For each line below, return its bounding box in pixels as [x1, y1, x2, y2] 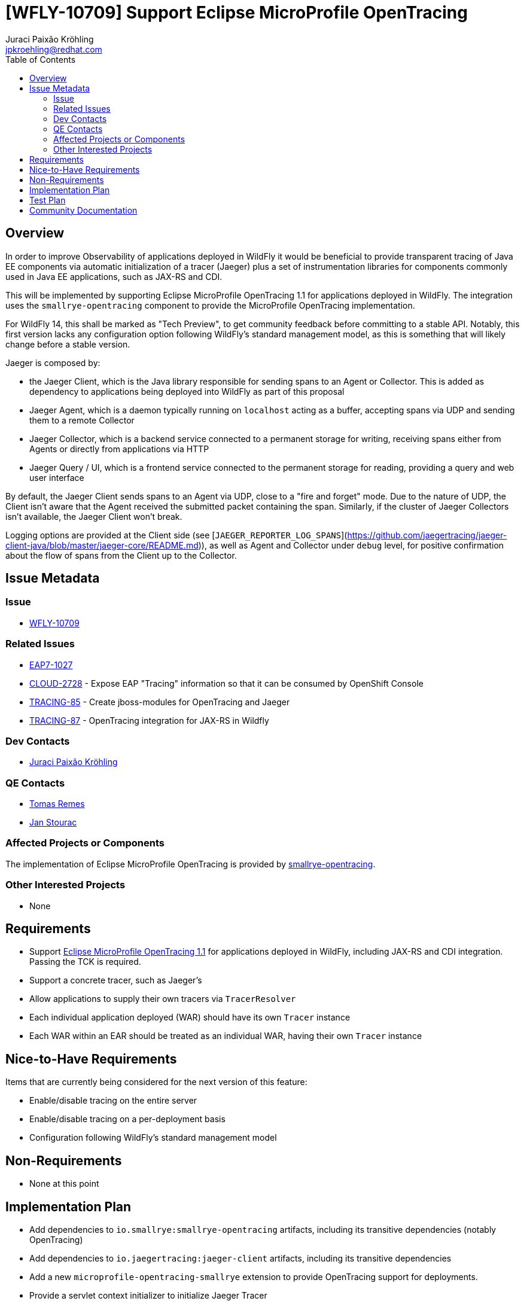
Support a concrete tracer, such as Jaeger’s [29, 975, 202, 986]
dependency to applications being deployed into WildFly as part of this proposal [29, 386, 345, 397]
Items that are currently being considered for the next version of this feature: [5, 1077, 307, 1087]
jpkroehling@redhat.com [5, 44, 102, 54]
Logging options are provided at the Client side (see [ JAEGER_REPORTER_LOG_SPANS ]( [5, 529, 348, 540]
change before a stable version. [5, 339, 130, 349]
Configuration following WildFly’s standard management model [29, 1132, 277, 1143]
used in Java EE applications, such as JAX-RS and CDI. [5, 271, 223, 282]
